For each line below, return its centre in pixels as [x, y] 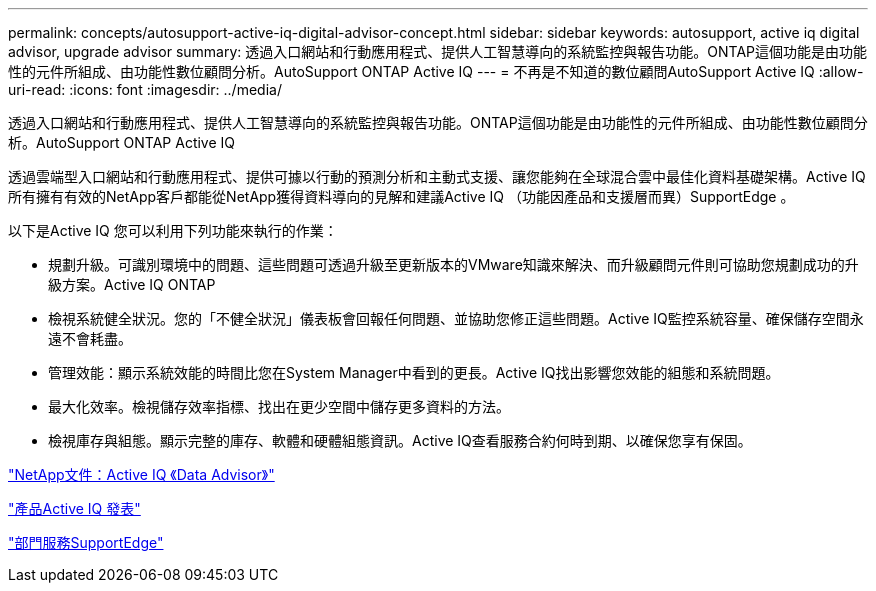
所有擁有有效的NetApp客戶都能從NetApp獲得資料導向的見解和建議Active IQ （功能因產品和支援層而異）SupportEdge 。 [401, 196]
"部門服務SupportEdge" [86, 542]
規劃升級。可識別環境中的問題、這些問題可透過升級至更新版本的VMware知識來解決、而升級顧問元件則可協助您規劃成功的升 [453, 264]
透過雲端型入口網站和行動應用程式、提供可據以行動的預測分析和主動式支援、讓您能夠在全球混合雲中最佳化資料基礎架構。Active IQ [437, 176]
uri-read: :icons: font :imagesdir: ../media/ [145, 89]
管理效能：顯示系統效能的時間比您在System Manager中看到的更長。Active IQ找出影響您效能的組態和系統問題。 [414, 372]
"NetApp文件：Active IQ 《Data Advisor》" [141, 474]
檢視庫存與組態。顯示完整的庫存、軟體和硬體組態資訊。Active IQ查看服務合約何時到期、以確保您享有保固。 [400, 440]
